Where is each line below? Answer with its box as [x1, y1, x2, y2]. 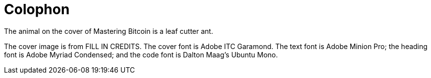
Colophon [4, 1, 70, 18]
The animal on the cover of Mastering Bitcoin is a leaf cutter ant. [4, 26, 214, 35]
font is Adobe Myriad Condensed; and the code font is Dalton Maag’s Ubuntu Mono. [4, 50, 278, 59]
